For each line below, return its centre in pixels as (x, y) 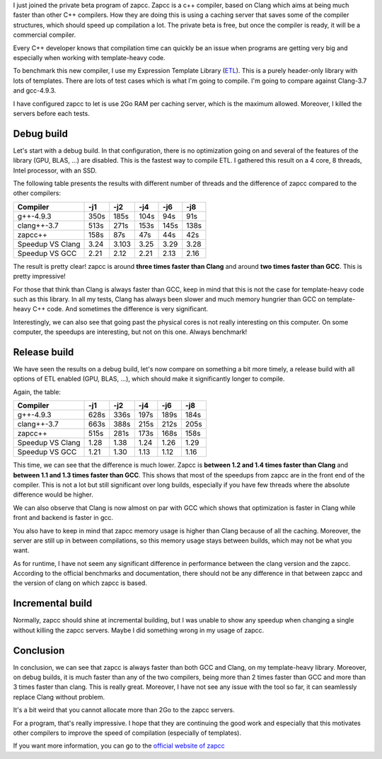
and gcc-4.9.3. (35, 91)
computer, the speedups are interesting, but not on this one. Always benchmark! (130, 332)
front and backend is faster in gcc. (63, 518)
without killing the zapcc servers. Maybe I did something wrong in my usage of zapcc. (139, 630)
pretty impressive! (40, 277)
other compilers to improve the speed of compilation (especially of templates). (127, 733)
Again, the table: (37, 392)
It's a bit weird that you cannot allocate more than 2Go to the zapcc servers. (124, 710)
